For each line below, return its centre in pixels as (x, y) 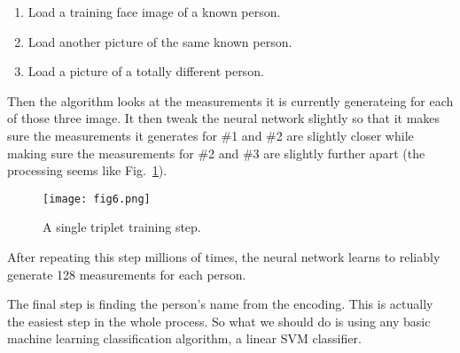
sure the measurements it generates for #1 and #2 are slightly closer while (211, 135)
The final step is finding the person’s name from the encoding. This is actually (220, 304)
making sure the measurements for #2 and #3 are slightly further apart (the (216, 153)
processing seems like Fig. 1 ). (87, 170)
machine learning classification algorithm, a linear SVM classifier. (184, 338)
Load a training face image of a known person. (154, 12)
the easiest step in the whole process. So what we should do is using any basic (219, 321)
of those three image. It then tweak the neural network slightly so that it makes (224, 118)
